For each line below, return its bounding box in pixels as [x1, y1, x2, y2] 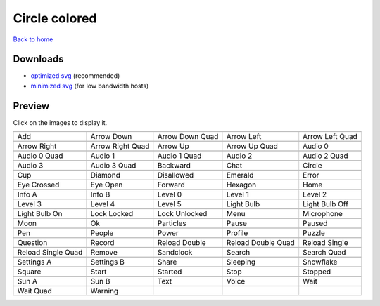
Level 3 [17, 199, 42, 209]
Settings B [90, 257, 125, 267]
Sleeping [226, 257, 256, 267]
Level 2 [303, 189, 327, 199]
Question [17, 238, 48, 248]
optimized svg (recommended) [30, 72, 120, 80]
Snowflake [303, 257, 338, 267]
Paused [303, 218, 328, 228]
